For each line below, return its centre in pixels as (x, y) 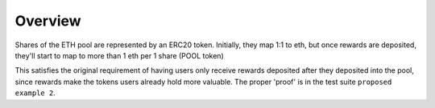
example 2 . (35, 93)
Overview (48, 21)
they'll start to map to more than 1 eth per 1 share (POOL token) (120, 55)
